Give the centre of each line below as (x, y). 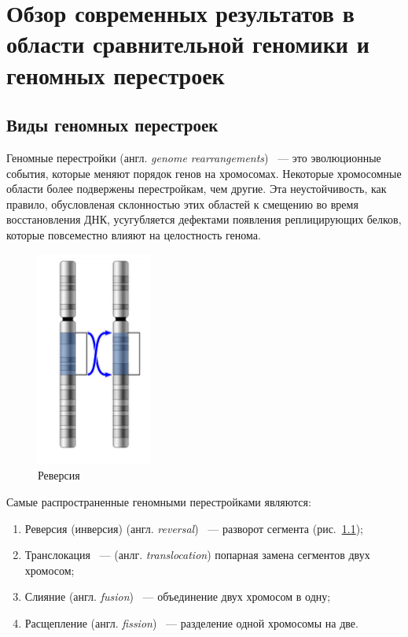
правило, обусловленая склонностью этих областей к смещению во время (182, 204)
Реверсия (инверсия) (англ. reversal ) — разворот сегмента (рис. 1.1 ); (194, 528)
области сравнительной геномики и (188, 44)
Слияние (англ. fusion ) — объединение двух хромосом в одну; (178, 596)
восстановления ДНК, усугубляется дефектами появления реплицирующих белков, (204, 219)
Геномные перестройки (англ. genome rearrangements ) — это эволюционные (194, 157)
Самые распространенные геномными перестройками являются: (159, 501)
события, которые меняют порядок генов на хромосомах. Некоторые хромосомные (204, 173)
